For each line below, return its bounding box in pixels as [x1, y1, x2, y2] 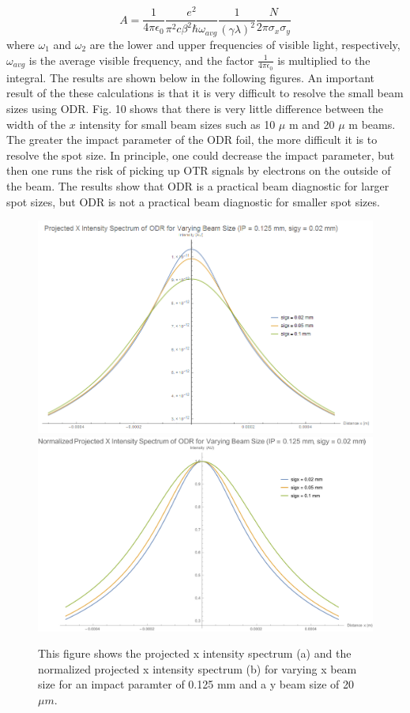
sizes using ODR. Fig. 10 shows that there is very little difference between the [6, 100, 384, 116]
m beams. [348, 115, 396, 132]
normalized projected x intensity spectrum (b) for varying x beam [38, 660, 357, 677]
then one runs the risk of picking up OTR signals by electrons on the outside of [6, 162, 391, 179]
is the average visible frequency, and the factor [28, 51, 254, 68]
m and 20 [288, 115, 335, 132]
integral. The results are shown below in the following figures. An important [6, 69, 375, 85]
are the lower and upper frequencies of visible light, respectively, [89, 36, 401, 52]
